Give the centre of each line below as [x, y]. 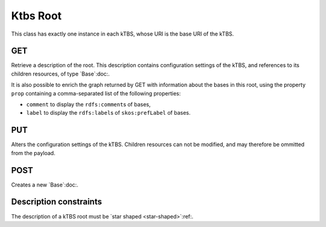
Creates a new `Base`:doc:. [45, 185]
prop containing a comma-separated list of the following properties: [96, 93]
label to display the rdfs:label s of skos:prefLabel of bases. [108, 113]
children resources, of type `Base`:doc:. [60, 74]
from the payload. [33, 153]
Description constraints [56, 202]
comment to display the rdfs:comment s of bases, [88, 104]
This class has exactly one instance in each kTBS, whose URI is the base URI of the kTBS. [123, 34]
